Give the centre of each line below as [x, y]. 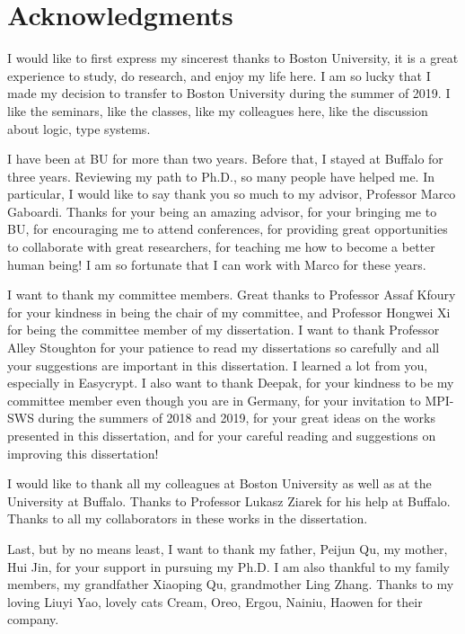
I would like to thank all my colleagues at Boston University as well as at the [219, 483]
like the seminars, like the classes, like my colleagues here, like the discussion [218, 110]
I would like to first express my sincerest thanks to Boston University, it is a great [233, 58]
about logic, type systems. [79, 128]
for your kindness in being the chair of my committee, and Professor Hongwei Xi [229, 312]
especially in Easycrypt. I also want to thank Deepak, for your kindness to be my [231, 383]
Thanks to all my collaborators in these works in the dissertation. [188, 518]
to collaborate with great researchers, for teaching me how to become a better [221, 247]
